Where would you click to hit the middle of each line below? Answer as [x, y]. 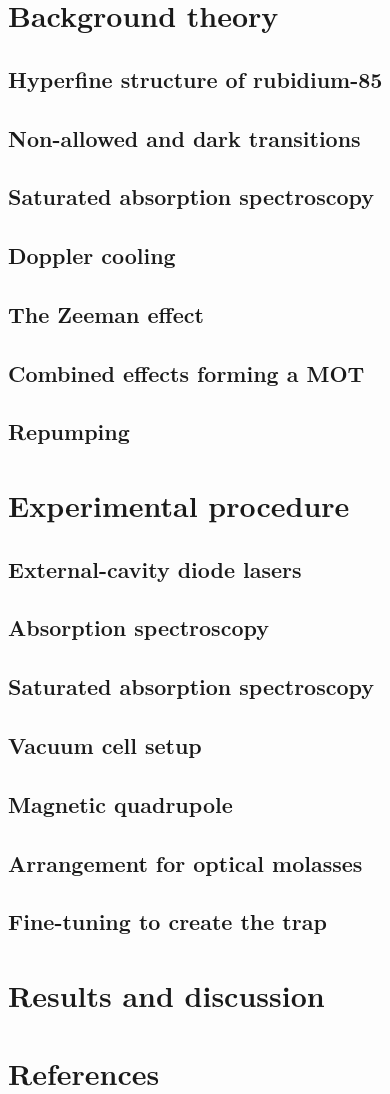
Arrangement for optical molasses [185, 862]
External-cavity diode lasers [155, 568]
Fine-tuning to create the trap [167, 921]
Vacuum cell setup [105, 744]
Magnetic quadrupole [120, 803]
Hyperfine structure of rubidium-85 [195, 78]
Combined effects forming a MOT [186, 372]
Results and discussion [166, 994]
